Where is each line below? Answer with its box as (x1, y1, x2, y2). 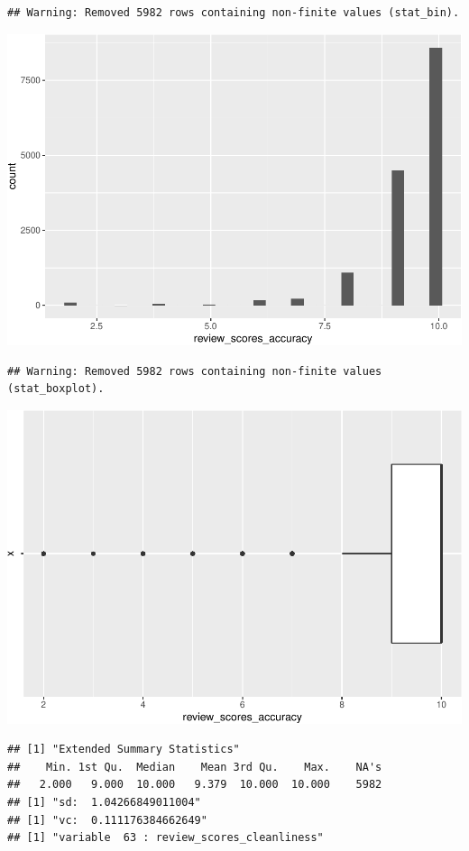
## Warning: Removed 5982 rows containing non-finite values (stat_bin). (7, 6, 460, 19)
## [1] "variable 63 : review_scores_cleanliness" (7, 831, 324, 845)
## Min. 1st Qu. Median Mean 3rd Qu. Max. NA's (7, 760, 382, 773)
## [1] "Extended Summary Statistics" (7, 743, 240, 756)
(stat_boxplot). (7, 382, 105, 396)
